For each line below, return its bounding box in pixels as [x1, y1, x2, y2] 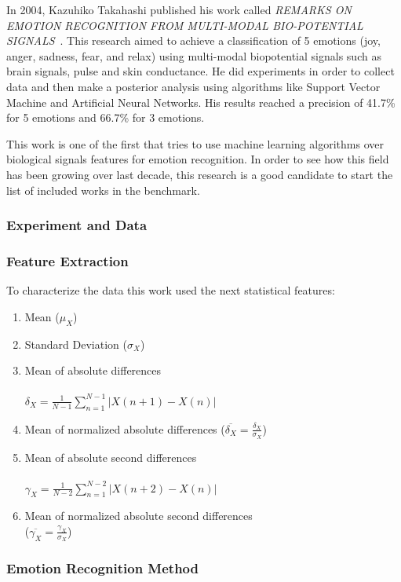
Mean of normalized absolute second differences [24, 507, 253, 524]
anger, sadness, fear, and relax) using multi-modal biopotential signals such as [6, 47, 381, 64]
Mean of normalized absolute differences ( [24, 420, 225, 437]
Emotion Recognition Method [6, 558, 199, 578]
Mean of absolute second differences [24, 448, 197, 465]
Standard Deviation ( [24, 335, 127, 352]
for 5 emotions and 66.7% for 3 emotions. [6, 109, 205, 126]
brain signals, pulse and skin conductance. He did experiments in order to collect [6, 63, 395, 79]
